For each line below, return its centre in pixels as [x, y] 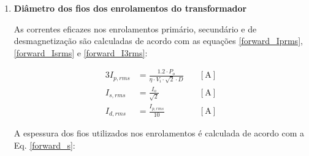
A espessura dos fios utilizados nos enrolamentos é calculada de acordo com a [159, 133]
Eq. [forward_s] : [44, 145]
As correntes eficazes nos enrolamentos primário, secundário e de [135, 28]
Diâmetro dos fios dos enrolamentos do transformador [130, 8]
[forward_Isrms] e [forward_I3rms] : [81, 52]
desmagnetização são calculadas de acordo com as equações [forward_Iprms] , [158, 41]
